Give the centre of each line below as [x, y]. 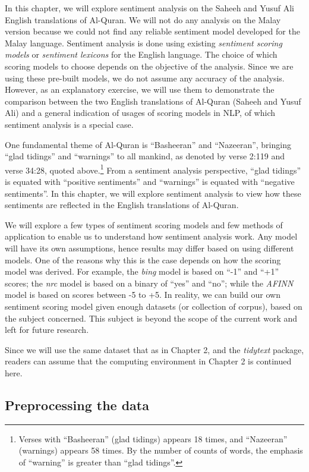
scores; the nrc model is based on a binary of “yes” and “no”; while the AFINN [149, 283]
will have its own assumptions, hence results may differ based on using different [149, 248]
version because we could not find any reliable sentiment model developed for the [152, 31]
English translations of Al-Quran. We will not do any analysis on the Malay [143, 19]
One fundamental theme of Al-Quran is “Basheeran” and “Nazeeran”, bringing [148, 144]
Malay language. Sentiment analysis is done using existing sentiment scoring [144, 43]
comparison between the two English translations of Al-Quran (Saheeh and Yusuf [153, 101]
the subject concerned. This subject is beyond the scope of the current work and [151, 318]
